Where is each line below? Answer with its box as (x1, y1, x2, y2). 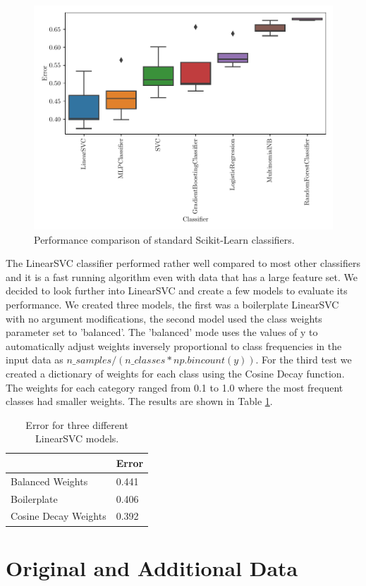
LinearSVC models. (35, 431, 119, 446)
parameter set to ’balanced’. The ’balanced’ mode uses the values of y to (6, 325, 318, 339)
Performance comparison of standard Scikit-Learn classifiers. (34, 232, 295, 247)
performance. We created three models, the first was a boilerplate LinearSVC (6, 297, 339, 311)
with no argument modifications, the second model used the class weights (6, 311, 322, 325)
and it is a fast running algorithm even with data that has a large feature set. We (6, 269, 358, 284)
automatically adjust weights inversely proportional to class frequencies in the (6, 338, 342, 353)
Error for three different (25, 417, 128, 432)
